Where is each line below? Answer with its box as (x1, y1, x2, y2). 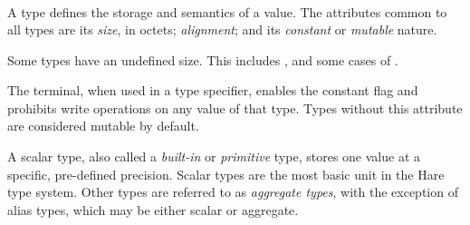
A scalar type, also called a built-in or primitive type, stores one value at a (7, 147, 420, 166)
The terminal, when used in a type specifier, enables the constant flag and (7, 81, 418, 100)
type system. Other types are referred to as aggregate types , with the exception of (7, 182, 458, 201)
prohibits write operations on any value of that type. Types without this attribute (7, 98, 463, 117)
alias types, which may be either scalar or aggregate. (7, 200, 299, 219)
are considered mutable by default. (7, 116, 199, 135)
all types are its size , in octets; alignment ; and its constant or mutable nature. (7, 20, 437, 39)
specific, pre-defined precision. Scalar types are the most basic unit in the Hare (7, 164, 445, 183)
